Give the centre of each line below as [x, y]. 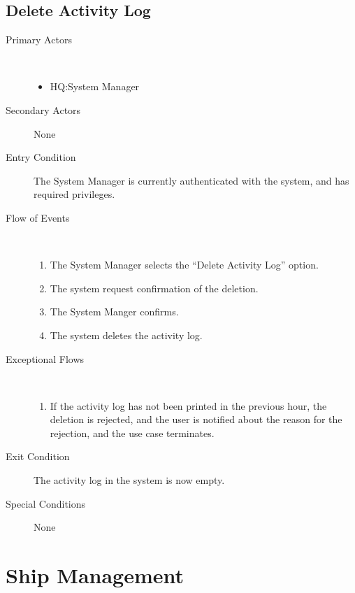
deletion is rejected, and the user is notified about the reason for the [196, 419]
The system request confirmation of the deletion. [154, 288]
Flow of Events [38, 217]
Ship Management [95, 575]
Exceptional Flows [45, 358]
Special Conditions [46, 503]
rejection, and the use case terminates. [132, 433]
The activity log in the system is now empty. [129, 480]
